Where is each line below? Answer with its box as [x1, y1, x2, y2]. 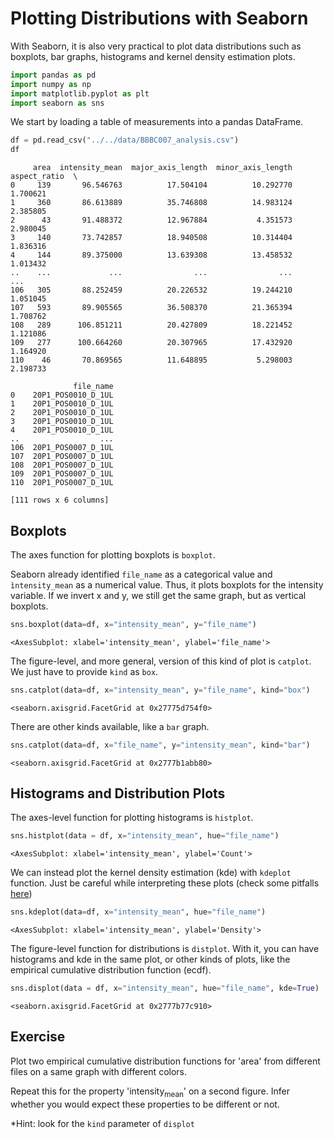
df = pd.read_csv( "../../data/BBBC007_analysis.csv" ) [10, 135, 240, 146]
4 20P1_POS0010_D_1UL [10, 425, 114, 436]
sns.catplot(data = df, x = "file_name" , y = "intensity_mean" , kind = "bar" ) [10, 740, 311, 750]
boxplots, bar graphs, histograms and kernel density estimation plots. [10, 50, 296, 62]
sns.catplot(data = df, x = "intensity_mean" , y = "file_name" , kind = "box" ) [10, 685, 311, 695]
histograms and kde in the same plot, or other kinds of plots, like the [10, 953, 291, 966]
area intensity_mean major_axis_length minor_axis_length [32, 163, 293, 173]
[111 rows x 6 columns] [10, 495, 110, 506]
